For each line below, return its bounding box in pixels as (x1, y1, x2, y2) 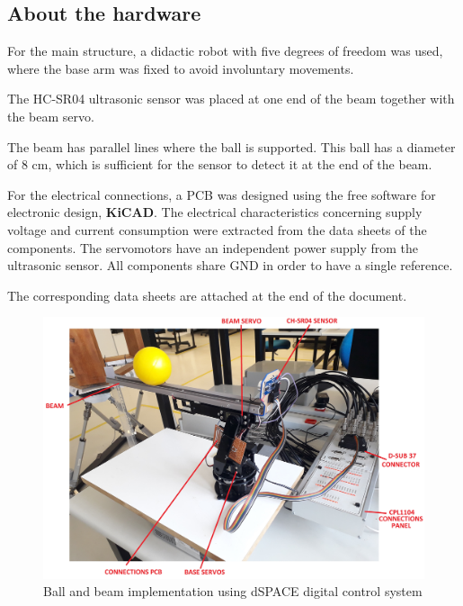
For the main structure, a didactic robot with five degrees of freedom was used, (7, 41, 443, 60)
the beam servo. (7, 106, 94, 125)
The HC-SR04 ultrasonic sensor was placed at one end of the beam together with (7, 89, 455, 108)
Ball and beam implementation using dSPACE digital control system (43, 582, 423, 601)
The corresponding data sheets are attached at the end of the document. (7, 285, 407, 304)
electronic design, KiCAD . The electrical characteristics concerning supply (7, 203, 423, 222)
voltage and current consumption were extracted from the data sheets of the (7, 220, 427, 239)
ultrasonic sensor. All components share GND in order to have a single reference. (7, 256, 453, 275)
